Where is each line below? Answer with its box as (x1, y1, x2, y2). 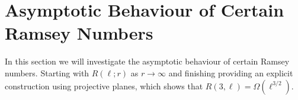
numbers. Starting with (5, 66, 89, 79)
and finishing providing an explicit (168, 66, 293, 79)
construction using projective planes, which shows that (5, 79, 203, 92)
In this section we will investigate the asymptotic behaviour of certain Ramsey (5, 55, 290, 67)
